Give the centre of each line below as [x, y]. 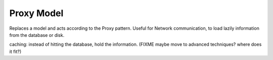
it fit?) [15, 51]
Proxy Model [36, 13]
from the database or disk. [37, 35]
